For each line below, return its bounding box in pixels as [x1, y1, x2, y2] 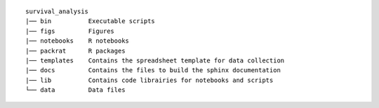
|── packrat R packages [25, 46, 126, 55]
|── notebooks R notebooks [25, 37, 130, 45]
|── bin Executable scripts [25, 18, 156, 25]
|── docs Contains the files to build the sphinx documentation [25, 67, 281, 74]
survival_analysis [25, 8, 89, 15]
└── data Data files [25, 86, 126, 94]
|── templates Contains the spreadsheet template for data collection [25, 56, 285, 65]
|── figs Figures [25, 27, 115, 35]
